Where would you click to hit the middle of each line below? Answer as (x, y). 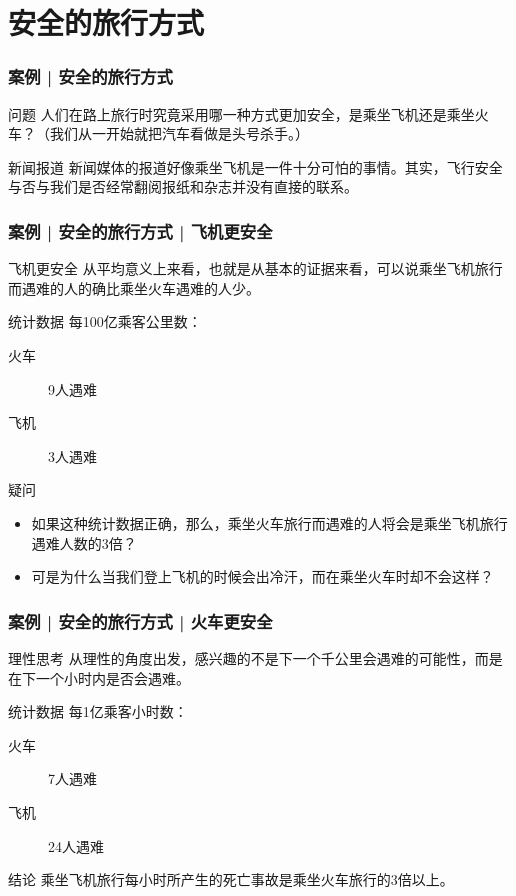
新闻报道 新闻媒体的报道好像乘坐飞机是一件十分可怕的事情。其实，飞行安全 (255, 166)
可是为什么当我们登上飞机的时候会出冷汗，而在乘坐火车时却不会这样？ (262, 576)
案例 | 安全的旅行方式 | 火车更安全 (140, 620)
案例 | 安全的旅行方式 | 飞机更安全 (140, 230)
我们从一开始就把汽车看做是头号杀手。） (179, 133)
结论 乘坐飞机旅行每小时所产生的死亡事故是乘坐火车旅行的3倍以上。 (231, 879)
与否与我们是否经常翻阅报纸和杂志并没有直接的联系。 (183, 186)
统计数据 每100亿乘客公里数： (105, 321)
